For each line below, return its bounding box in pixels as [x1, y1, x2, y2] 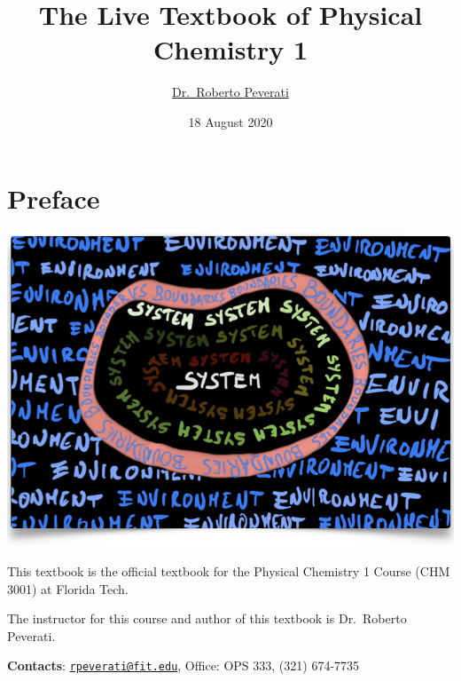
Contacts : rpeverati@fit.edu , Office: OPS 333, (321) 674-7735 [7, 656, 360, 675]
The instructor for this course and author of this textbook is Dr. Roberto [7, 609, 407, 628]
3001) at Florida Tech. [7, 579, 129, 598]
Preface [7, 179, 100, 216]
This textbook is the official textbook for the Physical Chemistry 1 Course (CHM [7, 562, 450, 581]
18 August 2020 [188, 112, 273, 131]
